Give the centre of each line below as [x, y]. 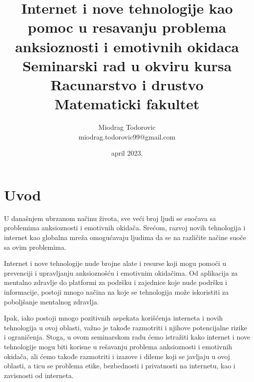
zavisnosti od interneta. [39, 375]
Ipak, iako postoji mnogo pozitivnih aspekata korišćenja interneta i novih [113, 318]
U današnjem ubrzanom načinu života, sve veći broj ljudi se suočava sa [110, 218]
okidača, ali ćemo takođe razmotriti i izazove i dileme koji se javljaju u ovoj [117, 356]
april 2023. [127, 153]
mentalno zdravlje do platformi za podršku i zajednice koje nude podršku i [116, 282]
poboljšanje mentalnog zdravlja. [52, 301]
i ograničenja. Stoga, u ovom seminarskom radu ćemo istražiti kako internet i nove [127, 337]
